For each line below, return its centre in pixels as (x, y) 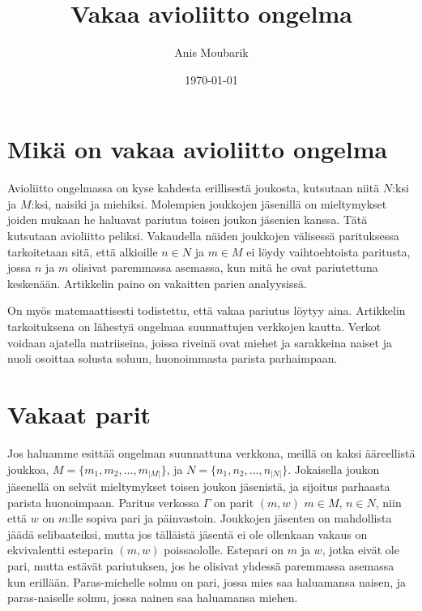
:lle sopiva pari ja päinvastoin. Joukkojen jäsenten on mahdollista (230, 518)
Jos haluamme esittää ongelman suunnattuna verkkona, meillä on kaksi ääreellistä (211, 452)
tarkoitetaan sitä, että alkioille (83, 251)
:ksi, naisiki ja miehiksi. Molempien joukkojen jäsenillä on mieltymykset (209, 203)
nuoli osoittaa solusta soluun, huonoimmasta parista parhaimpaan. (173, 358)
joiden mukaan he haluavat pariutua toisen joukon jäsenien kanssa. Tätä (188, 219)
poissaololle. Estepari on (224, 550)
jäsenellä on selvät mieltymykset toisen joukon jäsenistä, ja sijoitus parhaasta (199, 486)
